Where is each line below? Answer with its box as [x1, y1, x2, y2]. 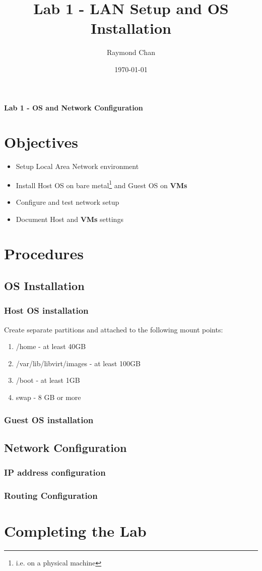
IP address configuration [4, 466, 106, 479]
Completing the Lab [4, 521, 147, 541]
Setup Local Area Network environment [16, 161, 139, 172]
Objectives [4, 132, 78, 152]
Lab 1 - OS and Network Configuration [4, 102, 143, 112]
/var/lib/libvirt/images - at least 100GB [16, 358, 141, 368]
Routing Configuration [4, 489, 98, 501]
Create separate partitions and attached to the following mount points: [4, 324, 223, 334]
